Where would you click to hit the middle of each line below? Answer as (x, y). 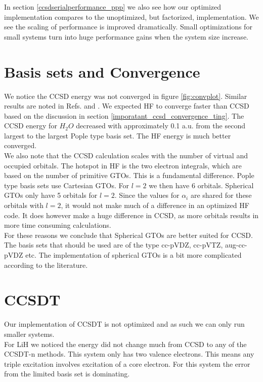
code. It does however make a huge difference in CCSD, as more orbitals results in (131, 215)
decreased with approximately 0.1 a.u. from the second (161, 126)
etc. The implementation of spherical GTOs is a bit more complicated (134, 255)
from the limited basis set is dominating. (67, 374)
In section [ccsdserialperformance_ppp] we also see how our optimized (113, 7)
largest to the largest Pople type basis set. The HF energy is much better (118, 135)
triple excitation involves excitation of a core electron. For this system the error (127, 363)
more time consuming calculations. (58, 225)
